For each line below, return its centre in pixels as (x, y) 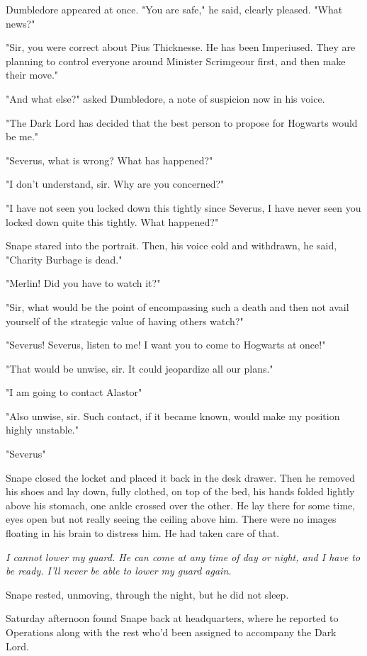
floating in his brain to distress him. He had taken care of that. (143, 533)
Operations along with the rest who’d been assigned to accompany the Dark (171, 632)
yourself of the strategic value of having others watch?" (125, 321)
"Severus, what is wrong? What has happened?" (109, 160)
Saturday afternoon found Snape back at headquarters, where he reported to (172, 618)
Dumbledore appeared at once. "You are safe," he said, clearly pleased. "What (174, 9)
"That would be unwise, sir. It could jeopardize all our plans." (140, 368)
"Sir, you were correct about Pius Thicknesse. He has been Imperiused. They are (181, 47)
